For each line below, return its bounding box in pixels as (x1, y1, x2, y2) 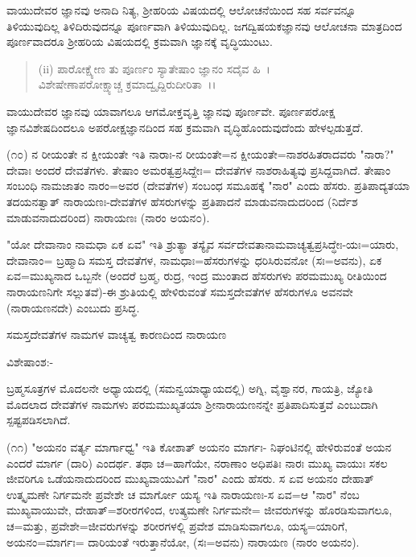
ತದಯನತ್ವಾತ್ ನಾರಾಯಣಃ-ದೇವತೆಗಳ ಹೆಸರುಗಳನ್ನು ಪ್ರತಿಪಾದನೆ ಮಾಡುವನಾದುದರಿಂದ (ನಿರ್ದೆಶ (6, 192, 358, 209)
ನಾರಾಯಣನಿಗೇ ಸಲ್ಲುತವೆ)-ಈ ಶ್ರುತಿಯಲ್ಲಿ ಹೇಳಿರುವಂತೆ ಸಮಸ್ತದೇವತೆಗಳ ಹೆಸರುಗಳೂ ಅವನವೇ (6, 283, 353, 299)
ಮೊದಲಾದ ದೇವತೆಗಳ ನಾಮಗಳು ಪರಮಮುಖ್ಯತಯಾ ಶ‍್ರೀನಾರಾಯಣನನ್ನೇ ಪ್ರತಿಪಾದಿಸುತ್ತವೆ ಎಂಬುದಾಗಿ (6, 395, 378, 412)
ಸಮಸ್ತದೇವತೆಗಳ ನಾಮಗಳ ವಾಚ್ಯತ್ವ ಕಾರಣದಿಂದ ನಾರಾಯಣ (6, 326, 227, 343)
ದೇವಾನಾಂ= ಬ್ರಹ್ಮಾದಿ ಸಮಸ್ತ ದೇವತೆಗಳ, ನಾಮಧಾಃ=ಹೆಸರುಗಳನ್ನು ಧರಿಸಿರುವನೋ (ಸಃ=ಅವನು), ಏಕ (6, 251, 382, 268)
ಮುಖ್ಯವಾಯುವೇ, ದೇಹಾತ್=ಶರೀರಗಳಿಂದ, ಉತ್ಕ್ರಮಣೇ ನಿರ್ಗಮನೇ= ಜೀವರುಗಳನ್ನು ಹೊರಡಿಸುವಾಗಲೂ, (6, 501, 393, 518)
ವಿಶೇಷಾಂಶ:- (6, 353, 54, 369)
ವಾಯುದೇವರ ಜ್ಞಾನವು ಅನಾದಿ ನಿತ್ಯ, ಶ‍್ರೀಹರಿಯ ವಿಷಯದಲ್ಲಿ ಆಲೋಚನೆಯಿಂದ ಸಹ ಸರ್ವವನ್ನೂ (6, 2, 356, 18)
